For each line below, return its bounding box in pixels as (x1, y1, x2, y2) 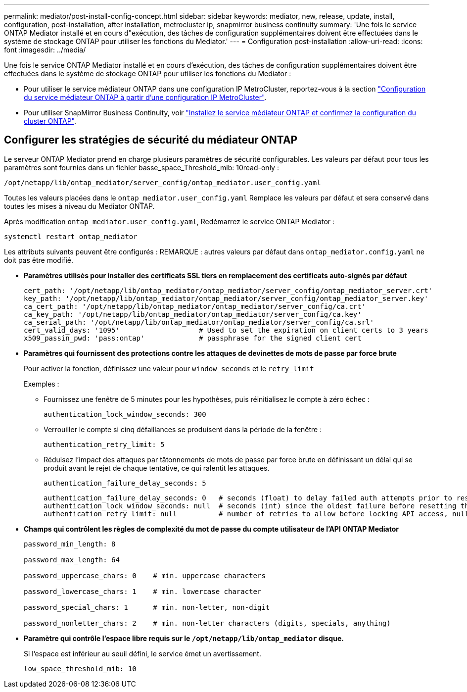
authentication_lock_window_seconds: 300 (44, 410, 206, 418)
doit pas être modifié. (4, 255, 74, 264)
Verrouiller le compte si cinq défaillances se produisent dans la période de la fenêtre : (44, 425, 322, 434)
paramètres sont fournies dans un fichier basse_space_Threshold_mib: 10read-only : (4, 163, 279, 172)
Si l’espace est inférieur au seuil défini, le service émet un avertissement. (24, 649, 261, 658)
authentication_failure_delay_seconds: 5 (44, 479, 206, 487)
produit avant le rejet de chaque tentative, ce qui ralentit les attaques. (44, 463, 270, 472)
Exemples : (24, 379, 59, 388)
